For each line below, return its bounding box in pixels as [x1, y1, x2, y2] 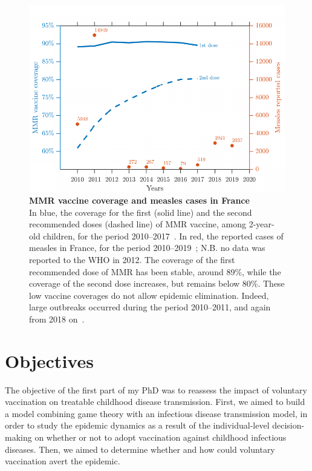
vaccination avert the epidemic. [5, 455, 120, 467]
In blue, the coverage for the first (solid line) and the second [29, 205, 252, 218]
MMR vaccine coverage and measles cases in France [29, 193, 250, 206]
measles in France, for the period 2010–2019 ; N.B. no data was [29, 241, 265, 254]
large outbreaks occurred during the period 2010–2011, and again [29, 301, 271, 313]
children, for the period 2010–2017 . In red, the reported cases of [43, 229, 284, 242]
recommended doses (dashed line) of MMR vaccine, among [29, 218, 246, 230]
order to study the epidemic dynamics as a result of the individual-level [5, 419, 270, 432]
